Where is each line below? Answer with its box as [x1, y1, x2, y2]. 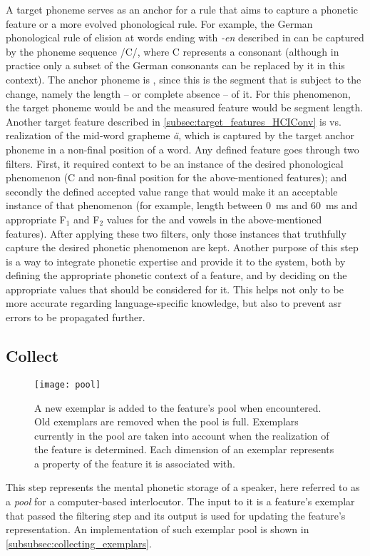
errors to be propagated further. [6, 310, 145, 325]
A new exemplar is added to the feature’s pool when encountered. [34, 400, 322, 415]
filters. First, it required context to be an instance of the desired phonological [6, 156, 344, 171]
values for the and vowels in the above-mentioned [106, 211, 322, 226]
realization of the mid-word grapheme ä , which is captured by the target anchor [6, 128, 354, 143]
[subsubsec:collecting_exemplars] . [6, 535, 152, 550]
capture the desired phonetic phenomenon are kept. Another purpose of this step [6, 240, 359, 255]
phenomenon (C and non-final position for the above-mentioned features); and [6, 170, 347, 185]
